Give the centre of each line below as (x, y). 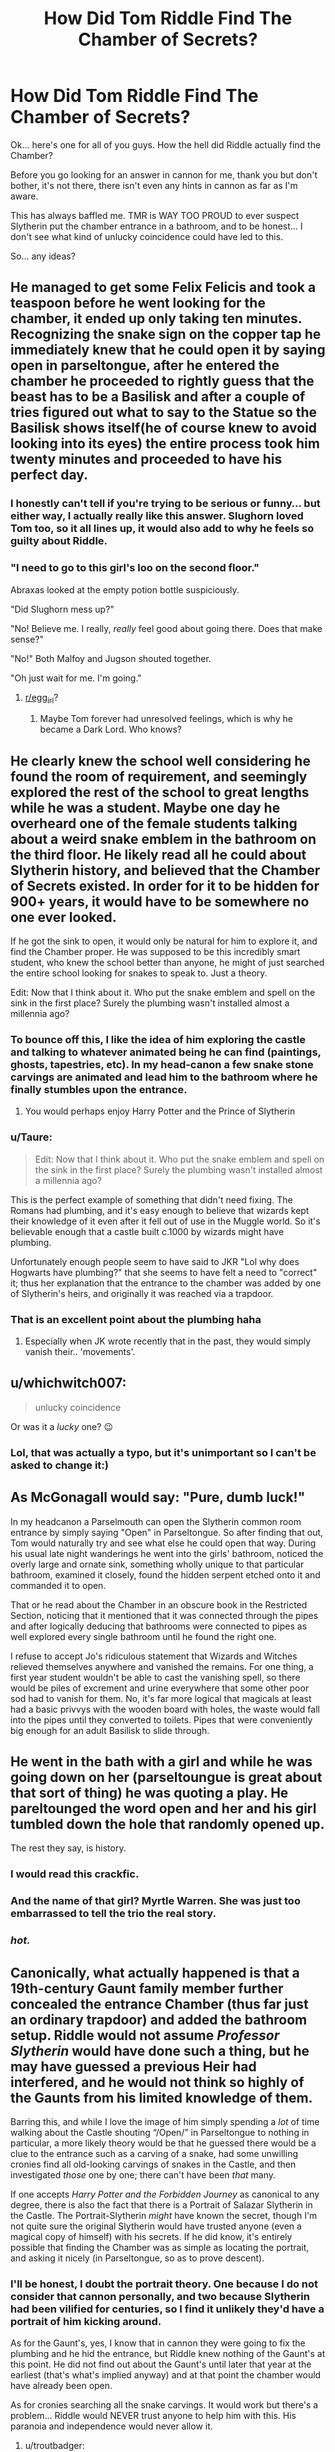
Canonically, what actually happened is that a (155, 1972)
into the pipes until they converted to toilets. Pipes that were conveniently (161, 1719)
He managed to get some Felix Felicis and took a (163, 287)
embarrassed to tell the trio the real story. (113, 1914)
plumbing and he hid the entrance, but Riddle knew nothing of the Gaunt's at (168, 2354)
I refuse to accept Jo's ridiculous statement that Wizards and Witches (154, 1656)
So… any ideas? (43, 256)
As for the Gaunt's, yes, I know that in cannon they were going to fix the (158, 2343)
